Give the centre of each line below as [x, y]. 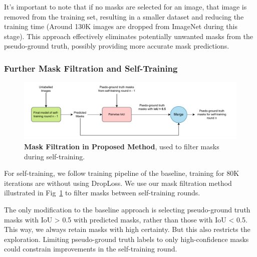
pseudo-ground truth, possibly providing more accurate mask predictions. [117, 46]
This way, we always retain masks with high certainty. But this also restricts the [127, 229]
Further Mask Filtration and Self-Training [91, 68]
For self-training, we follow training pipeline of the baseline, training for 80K [122, 173]
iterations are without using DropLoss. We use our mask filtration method [118, 183]
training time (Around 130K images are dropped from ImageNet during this [121, 26]
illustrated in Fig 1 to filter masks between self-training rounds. [102, 193]
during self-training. [55, 156]
